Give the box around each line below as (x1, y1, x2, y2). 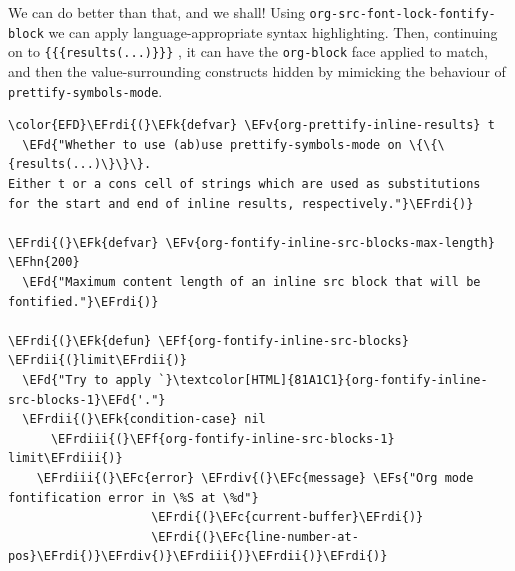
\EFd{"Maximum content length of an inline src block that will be (22, 274, 481, 289)
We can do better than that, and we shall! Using (8, 2, 305, 22)
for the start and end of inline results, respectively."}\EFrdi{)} (8, 196, 474, 211)
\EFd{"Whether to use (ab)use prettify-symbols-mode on (22, 137, 402, 152)
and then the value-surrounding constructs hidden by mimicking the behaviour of (8, 60, 506, 81)
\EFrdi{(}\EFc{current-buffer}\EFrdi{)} (151, 510, 424, 525)
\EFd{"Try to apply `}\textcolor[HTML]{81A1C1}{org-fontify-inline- (22, 372, 488, 387)
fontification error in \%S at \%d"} (8, 490, 259, 505)
